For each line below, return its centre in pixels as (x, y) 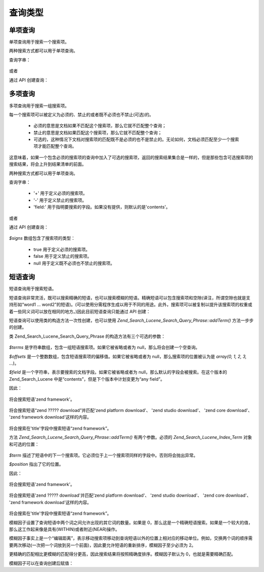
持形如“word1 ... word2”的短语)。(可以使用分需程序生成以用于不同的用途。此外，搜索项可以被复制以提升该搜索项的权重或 (131, 305)
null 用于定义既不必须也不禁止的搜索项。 (74, 263)
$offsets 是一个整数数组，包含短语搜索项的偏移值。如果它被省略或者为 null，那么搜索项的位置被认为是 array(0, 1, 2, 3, (128, 356)
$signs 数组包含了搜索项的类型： (42, 238)
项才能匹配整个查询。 (55, 146)
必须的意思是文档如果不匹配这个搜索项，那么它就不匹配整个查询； (100, 126)
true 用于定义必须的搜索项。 (62, 249)
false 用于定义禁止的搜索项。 (63, 256)
